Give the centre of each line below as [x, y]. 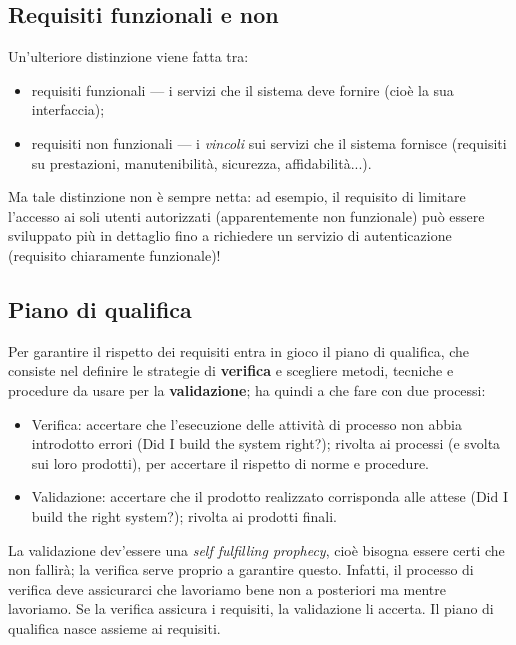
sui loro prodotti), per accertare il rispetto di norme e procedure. [230, 462]
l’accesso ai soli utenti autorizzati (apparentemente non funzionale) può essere [246, 215]
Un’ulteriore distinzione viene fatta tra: [128, 56]
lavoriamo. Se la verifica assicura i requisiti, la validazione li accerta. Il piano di [251, 608]
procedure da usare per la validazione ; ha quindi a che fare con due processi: [247, 389]
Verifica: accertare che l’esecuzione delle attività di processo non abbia [246, 423]
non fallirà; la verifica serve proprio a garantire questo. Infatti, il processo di [241, 569]
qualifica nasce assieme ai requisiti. [114, 627]
